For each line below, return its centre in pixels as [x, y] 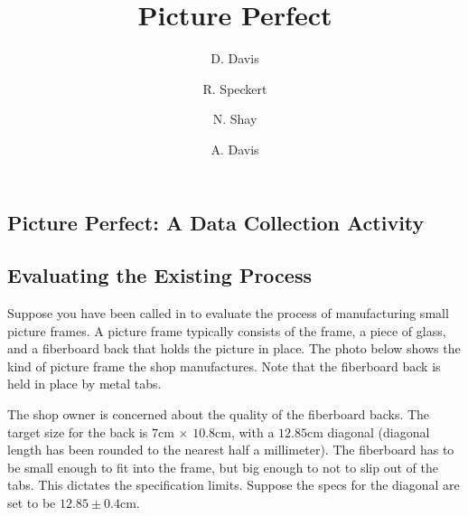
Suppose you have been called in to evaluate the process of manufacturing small [228, 313]
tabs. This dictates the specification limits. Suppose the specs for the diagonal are [234, 485]
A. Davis [235, 149]
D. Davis [235, 58]
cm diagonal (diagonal [368, 432]
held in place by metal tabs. [84, 384]
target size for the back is [78, 432]
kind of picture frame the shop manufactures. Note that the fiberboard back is [224, 366]
